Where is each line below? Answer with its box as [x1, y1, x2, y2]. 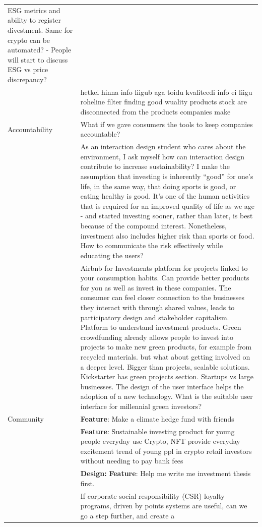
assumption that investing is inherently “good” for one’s [80, 171, 253, 181]
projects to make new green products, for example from [80, 341, 252, 352]
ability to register [8, 15, 61, 25]
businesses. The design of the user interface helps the [80, 381, 244, 391]
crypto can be [8, 34, 50, 45]
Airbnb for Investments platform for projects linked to [80, 262, 248, 273]
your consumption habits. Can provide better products [80, 272, 249, 283]
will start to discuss [8, 54, 68, 65]
